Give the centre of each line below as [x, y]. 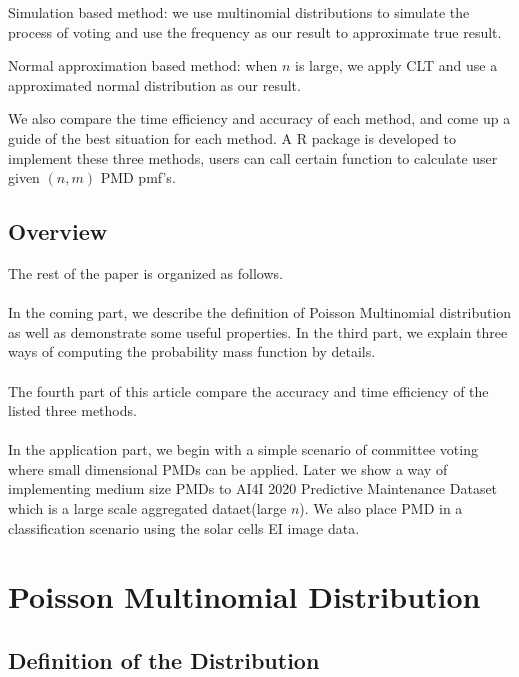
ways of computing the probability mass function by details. [192, 351]
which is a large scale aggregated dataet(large [147, 508]
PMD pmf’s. [138, 177]
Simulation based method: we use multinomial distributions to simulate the [239, 12]
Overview [58, 231]
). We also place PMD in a [381, 508]
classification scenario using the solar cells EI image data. [184, 527]
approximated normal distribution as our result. [154, 84]
